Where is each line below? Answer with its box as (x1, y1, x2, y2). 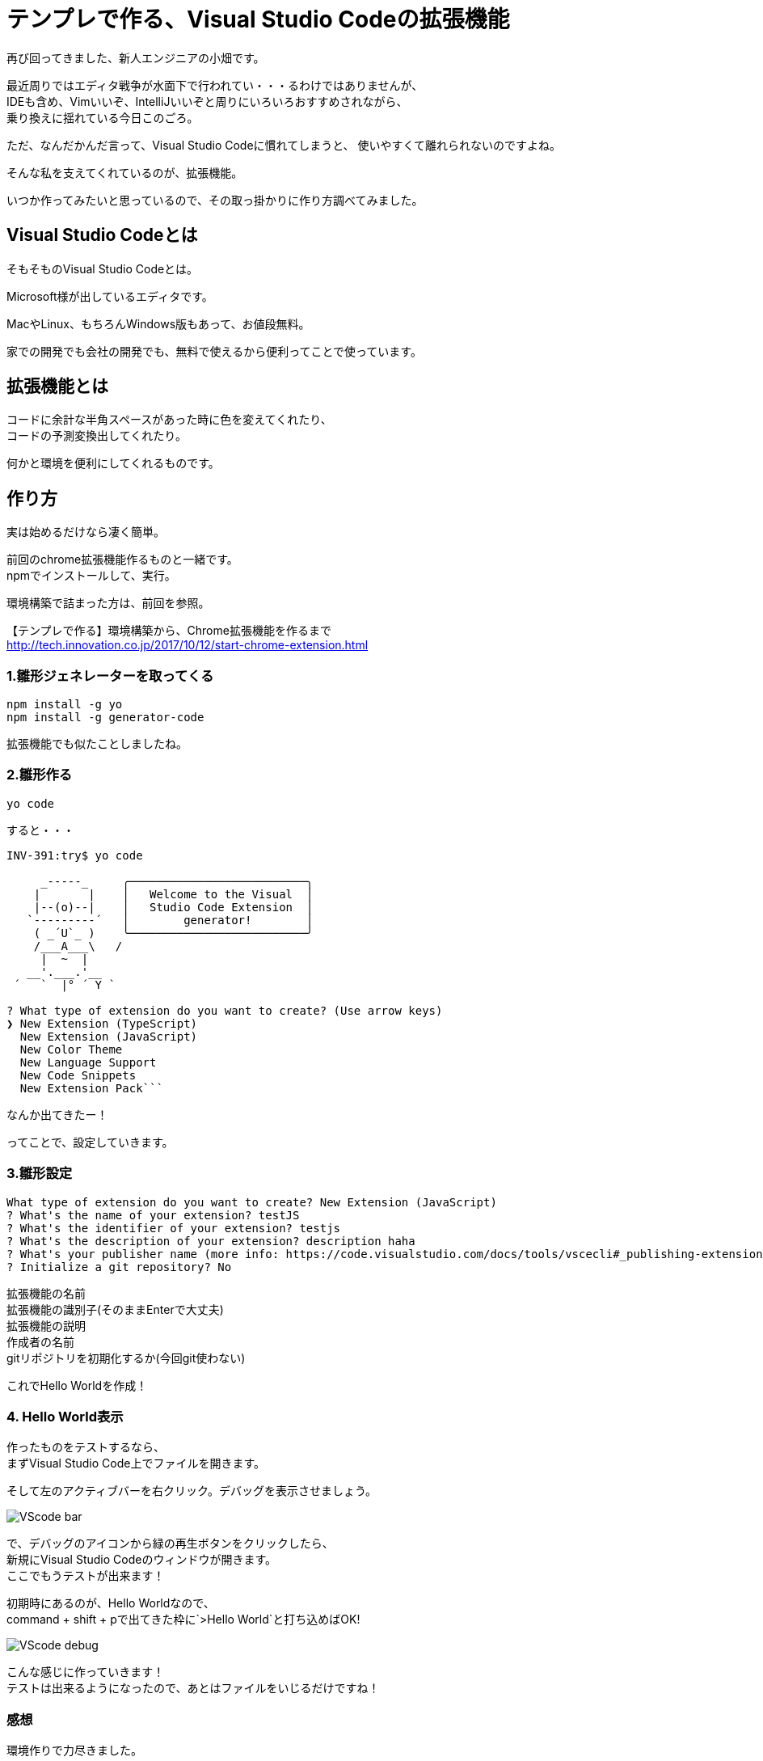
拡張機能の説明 (6, 1318, 86, 1332)
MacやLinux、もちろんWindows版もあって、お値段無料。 (6, 316, 310, 331)
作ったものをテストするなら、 (6, 1440, 165, 1455)
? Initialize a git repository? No (6, 1260, 232, 1273)
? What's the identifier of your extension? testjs (6, 1221, 341, 1235)
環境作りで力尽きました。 (6, 1743, 142, 1758)
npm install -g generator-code (6, 711, 204, 724)
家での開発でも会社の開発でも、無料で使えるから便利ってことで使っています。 (6, 344, 422, 358)
